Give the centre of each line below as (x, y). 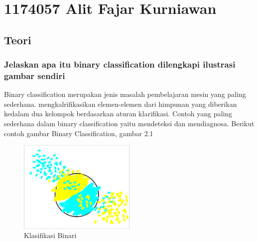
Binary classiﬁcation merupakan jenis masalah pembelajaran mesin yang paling (125, 94)
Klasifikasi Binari (50, 235)
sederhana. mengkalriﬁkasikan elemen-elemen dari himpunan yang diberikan (121, 104)
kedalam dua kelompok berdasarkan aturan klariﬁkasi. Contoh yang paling (118, 114)
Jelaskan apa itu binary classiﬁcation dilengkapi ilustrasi (120, 64)
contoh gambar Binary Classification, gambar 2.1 (79, 133)
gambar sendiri (35, 76)
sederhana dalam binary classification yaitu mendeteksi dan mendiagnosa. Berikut (129, 123)
